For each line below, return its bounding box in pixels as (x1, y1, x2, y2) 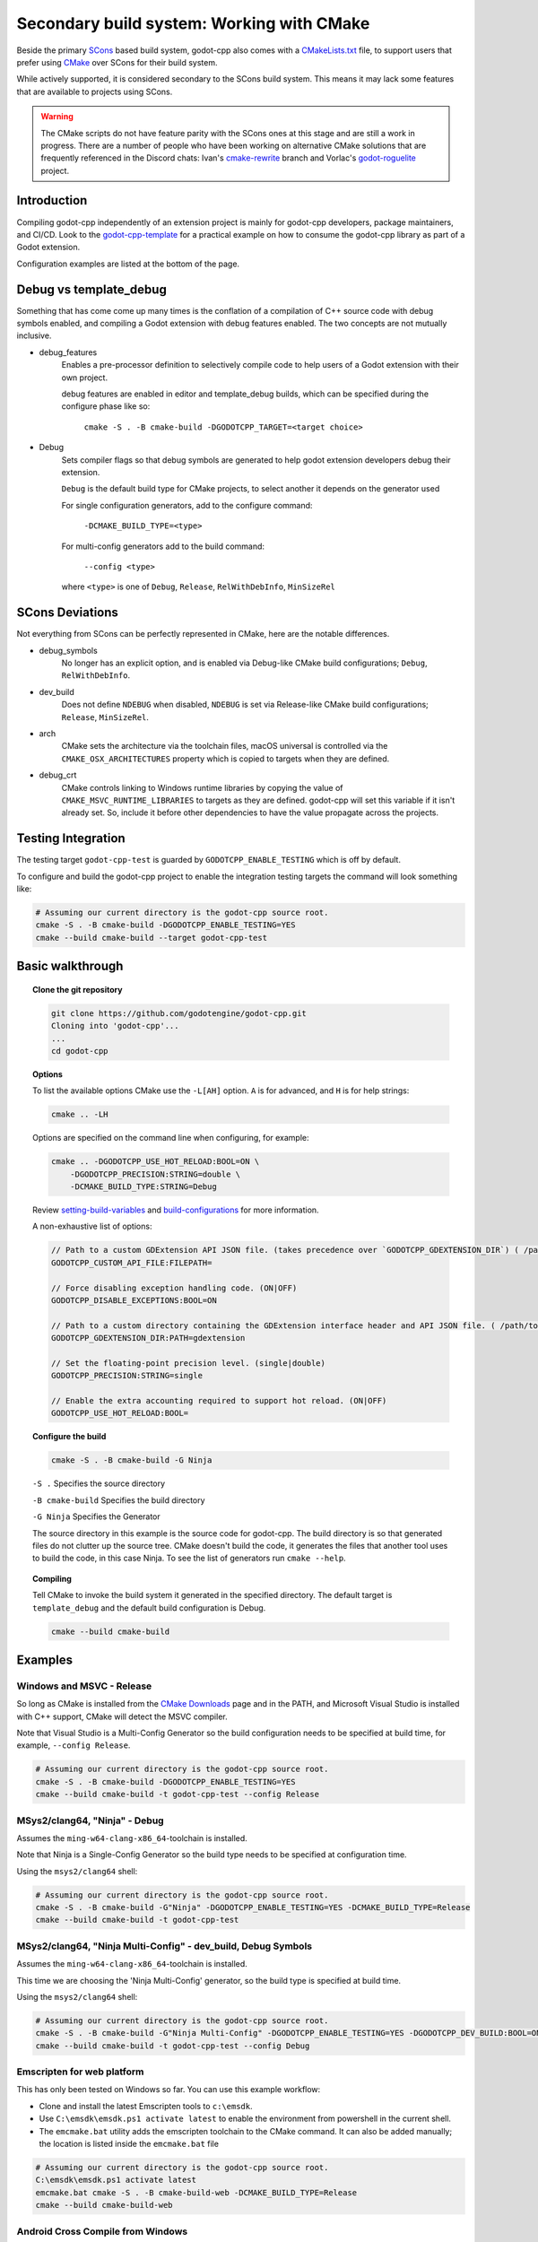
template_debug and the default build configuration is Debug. (32, 1602, 266, 1613)
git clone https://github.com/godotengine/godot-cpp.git (50, 1008, 307, 1018)
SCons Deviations (16, 605, 118, 621)
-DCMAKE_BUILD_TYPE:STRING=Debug (70, 1182, 217, 1192)
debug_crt (39, 769, 77, 780)
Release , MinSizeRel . (61, 711, 150, 722)
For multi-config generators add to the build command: (61, 541, 265, 552)
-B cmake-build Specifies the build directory (32, 1494, 205, 1506)
